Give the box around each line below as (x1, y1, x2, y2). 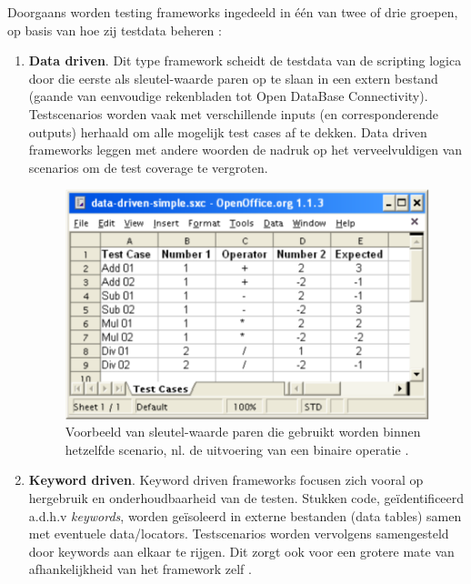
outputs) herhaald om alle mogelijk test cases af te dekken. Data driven (28, 122, 427, 141)
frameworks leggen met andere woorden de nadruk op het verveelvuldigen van (28, 140, 463, 159)
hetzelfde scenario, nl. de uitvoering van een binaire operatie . (65, 439, 409, 458)
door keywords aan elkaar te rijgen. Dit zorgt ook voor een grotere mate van (28, 541, 455, 560)
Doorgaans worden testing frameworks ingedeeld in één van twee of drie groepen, (7, 3, 458, 21)
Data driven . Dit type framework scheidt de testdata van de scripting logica (28, 51, 462, 70)
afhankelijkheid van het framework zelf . (28, 559, 252, 579)
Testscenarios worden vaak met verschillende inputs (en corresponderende (28, 104, 439, 123)
